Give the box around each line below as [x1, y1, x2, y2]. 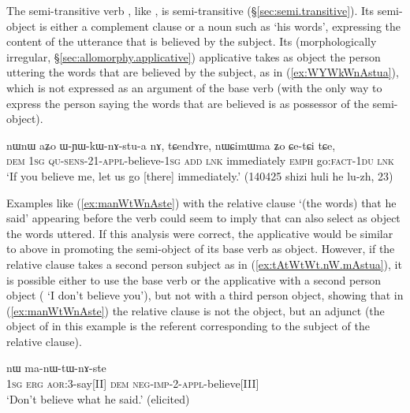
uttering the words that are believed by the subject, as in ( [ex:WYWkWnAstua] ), [6, 64, 399, 80]
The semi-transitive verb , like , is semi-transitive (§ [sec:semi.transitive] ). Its [6, 2, 375, 18]
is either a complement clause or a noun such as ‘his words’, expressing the [39, 17, 401, 34]
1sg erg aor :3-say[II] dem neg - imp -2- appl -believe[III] [6, 375, 259, 392]
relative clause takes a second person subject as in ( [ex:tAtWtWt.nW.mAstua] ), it [6, 255, 402, 272]
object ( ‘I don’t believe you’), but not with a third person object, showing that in [6, 287, 404, 303]
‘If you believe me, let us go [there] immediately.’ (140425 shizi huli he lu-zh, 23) [6, 167, 393, 184]
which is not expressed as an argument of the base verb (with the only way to [6, 79, 382, 95]
